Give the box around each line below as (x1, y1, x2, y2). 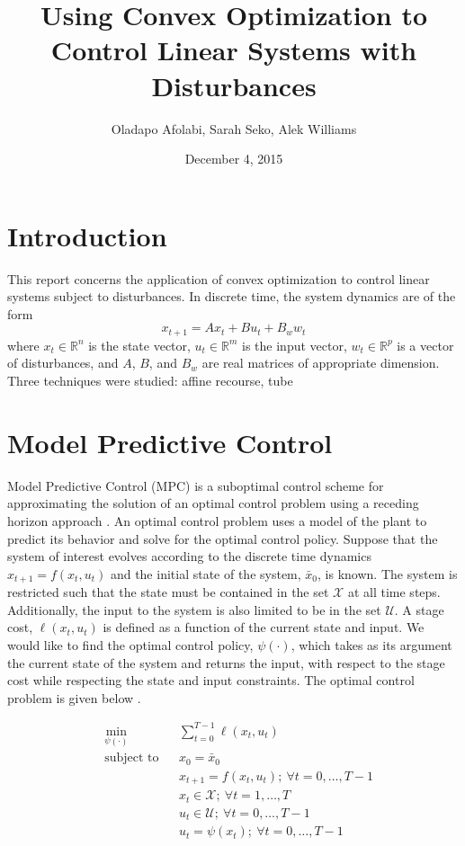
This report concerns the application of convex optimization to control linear (7, 269, 430, 288)
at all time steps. (347, 583, 441, 601)
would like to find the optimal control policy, (7, 635, 254, 654)
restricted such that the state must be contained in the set (7, 583, 329, 601)
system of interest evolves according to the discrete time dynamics (7, 547, 371, 565)
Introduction (7, 217, 167, 254)
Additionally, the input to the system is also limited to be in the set (7, 600, 381, 619)
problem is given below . (7, 688, 141, 707)
